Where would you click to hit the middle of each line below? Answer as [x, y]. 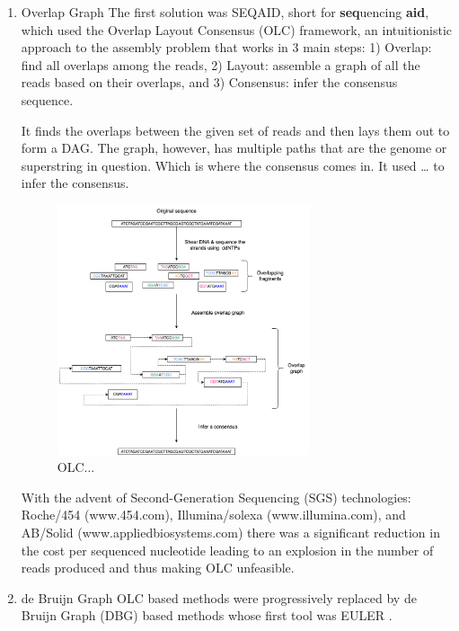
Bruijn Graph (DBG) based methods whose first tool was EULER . [207, 615]
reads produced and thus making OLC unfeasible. [158, 568]
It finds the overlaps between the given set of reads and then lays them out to [235, 130]
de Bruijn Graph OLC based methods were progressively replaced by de [219, 597]
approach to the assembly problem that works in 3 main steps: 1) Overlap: [226, 47]
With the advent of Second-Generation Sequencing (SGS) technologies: [216, 497]
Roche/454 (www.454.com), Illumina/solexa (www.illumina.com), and [213, 515]
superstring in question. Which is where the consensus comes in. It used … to [233, 165]
